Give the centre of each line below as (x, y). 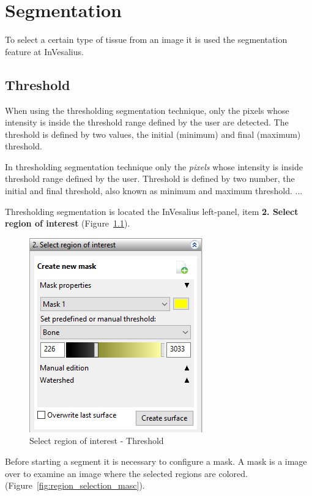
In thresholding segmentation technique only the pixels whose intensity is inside (154, 166)
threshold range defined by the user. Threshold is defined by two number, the (150, 178)
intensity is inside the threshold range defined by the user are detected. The (147, 122)
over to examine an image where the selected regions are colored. (126, 473)
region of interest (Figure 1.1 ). (68, 223)
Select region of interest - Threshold (97, 441)
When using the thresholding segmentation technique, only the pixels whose (147, 110)
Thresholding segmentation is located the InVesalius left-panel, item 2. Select (152, 211)
